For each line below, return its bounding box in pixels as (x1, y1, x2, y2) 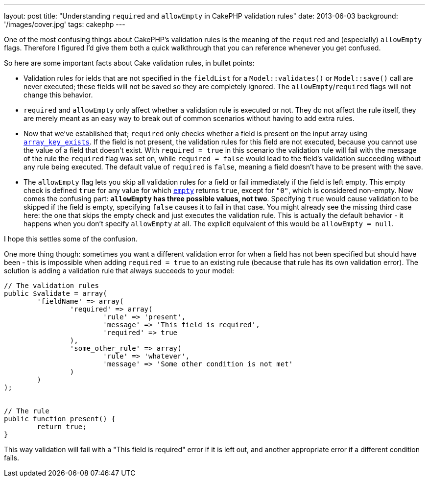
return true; (37, 423, 87, 431)
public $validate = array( (4, 289, 107, 297)
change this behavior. (24, 91, 93, 99)
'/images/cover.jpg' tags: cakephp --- (4, 20, 125, 28)
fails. (4, 454, 20, 462)
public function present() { (4, 415, 116, 423)
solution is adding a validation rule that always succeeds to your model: (4, 266, 234, 275)
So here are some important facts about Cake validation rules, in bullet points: (4, 59, 255, 67)
